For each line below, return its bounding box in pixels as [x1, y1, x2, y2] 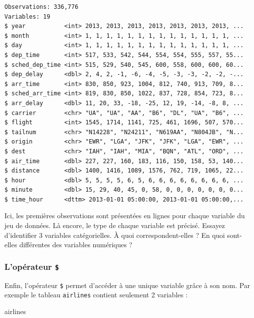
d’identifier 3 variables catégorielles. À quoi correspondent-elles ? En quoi [4, 230, 225, 240]
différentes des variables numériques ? [19, 239, 133, 250]
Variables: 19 [4, 13, 51, 20]
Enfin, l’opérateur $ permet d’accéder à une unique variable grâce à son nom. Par [4, 280, 250, 290]
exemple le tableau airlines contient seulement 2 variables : [4, 289, 188, 300]
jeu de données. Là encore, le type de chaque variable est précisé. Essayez [4, 220, 225, 231]
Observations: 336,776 [4, 3, 79, 10]
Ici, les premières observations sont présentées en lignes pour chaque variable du [4, 210, 245, 221]
